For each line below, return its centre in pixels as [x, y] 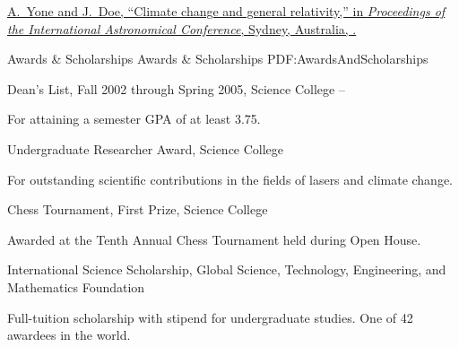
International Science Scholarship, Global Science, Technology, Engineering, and [227, 269]
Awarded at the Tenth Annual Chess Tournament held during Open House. [214, 239]
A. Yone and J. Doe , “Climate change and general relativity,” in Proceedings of [226, 11]
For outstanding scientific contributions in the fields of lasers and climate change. [230, 179]
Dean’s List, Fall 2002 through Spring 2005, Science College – [176, 88]
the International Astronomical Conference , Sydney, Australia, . [182, 28]
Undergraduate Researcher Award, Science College [146, 148]
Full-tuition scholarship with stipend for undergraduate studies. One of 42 [210, 317]
